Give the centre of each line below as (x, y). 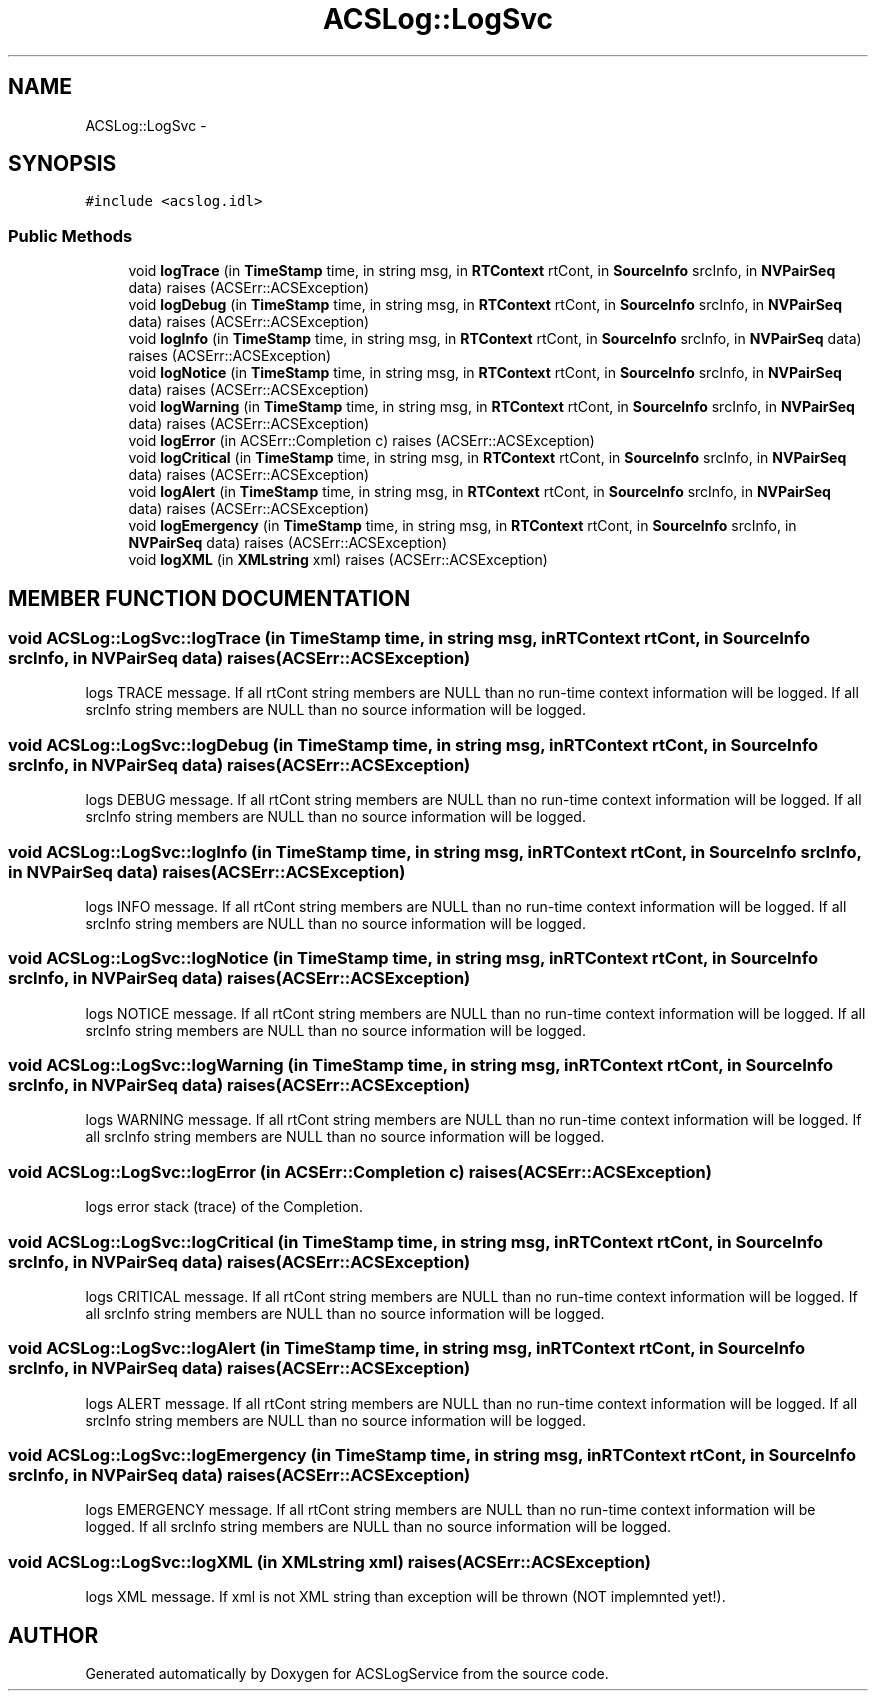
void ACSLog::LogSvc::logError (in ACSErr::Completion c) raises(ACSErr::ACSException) (360, 1171)
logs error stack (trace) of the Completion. (224, 1207)
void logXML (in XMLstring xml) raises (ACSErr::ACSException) (338, 560)
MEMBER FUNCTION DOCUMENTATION (209, 598)
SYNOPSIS (62, 164)
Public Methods (70, 235)
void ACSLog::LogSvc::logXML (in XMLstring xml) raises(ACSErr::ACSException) (330, 1561)
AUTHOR (53, 1635)
